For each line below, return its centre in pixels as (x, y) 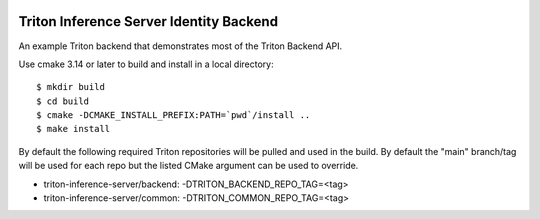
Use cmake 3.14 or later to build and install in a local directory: (146, 64)
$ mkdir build (70, 87)
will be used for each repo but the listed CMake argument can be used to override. (188, 166)
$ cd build (63, 101)
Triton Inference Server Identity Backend (148, 21)
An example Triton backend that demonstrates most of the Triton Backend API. (180, 46)
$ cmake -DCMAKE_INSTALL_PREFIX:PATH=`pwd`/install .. (173, 115)
